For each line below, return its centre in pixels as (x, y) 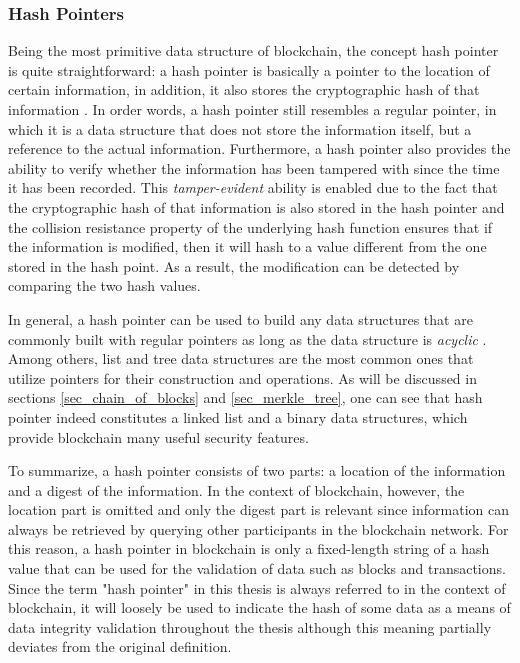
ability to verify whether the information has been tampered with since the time (254, 167)
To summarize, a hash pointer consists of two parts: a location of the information (257, 470)
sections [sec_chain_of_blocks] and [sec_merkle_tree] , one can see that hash (245, 397)
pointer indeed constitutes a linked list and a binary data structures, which (238, 416)
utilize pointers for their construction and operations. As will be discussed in (242, 377)
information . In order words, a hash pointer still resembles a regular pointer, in (252, 109)
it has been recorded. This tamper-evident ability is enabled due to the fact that (253, 187)
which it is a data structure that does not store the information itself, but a (240, 128)
